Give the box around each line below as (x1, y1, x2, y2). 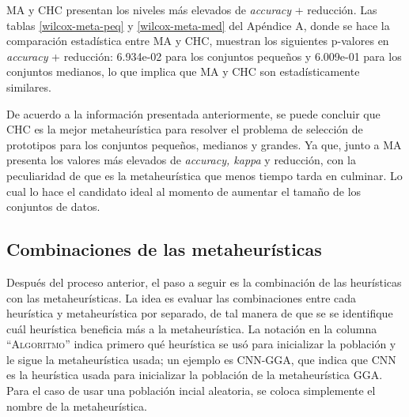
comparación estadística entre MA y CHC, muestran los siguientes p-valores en (6, 32, 389, 49)
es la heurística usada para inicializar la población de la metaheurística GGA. (6, 366, 383, 383)
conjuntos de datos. (6, 198, 100, 215)
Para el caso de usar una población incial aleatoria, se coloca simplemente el (6, 382, 376, 399)
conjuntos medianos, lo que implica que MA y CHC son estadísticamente (6, 63, 360, 80)
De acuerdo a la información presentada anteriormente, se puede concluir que (6, 105, 381, 122)
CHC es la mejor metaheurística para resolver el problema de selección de (6, 121, 363, 137)
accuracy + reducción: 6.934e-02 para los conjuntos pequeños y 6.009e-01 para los (6, 47, 402, 64)
